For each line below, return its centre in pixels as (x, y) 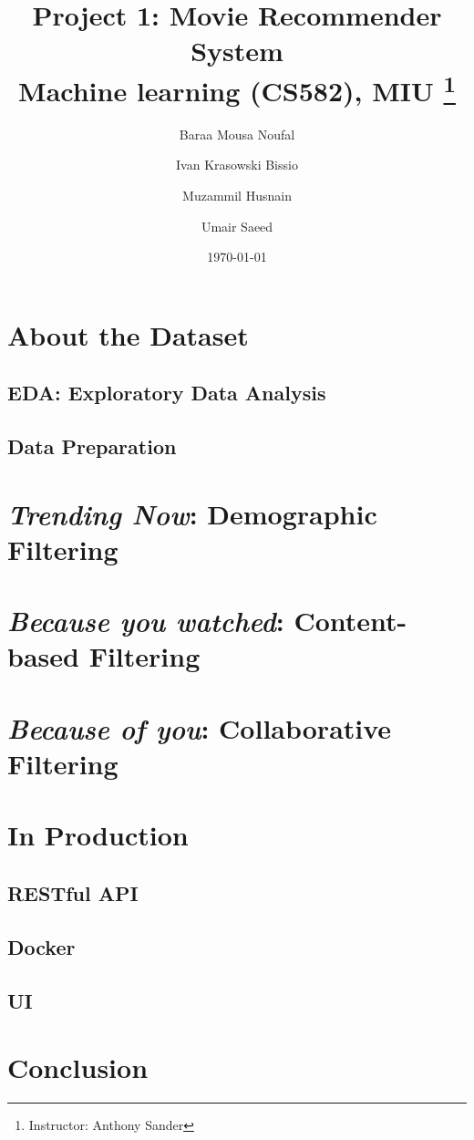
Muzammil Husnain (237, 196)
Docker (41, 946)
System (237, 51)
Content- (350, 621)
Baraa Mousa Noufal (237, 134)
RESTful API (73, 893)
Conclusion (78, 1067)
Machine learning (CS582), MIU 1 (237, 88)
